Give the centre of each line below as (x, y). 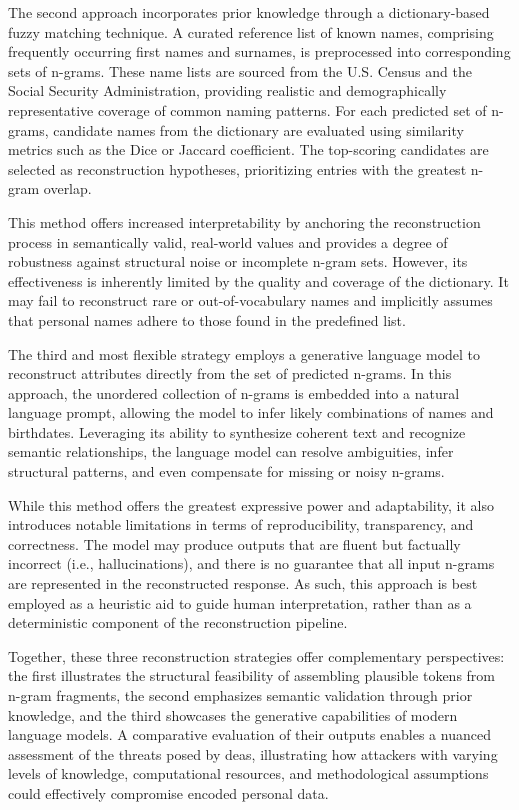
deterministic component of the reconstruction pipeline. (178, 622)
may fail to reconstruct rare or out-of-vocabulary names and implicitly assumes (250, 300)
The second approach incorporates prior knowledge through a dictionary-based (249, 12)
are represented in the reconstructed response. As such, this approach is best (243, 583)
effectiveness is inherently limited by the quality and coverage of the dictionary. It (258, 280)
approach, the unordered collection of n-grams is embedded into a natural (234, 392)
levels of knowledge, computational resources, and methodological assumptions (248, 773)
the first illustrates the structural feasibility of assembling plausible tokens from (252, 675)
